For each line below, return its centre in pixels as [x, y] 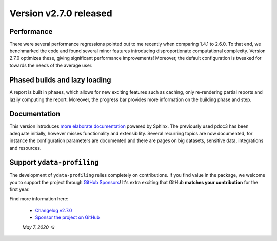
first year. [19, 189]
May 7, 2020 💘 [38, 227]
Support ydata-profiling [54, 162]
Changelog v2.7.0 [54, 211]
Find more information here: [39, 199]
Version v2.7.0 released [61, 13]
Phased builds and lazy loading [60, 80]
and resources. [25, 148]
